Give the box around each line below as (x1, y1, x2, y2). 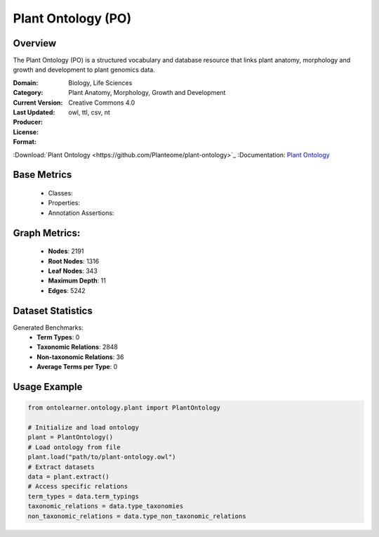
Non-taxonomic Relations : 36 (36, 352, 124, 361)
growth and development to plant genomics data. (13, 65, 156, 74)
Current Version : (13, 98, 63, 107)
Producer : (13, 118, 44, 127)
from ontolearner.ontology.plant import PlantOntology (27, 404, 220, 412)
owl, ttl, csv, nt (68, 108, 110, 117)
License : (13, 127, 39, 136)
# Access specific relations (27, 482, 128, 491)
